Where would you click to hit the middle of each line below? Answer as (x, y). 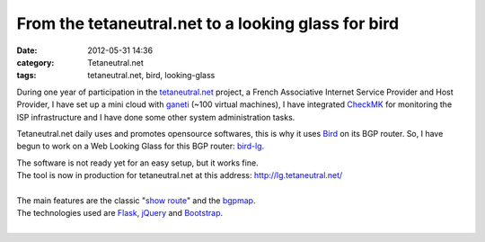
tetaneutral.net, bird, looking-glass (151, 76)
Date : (27, 50)
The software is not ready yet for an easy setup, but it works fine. (138, 163)
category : (35, 62)
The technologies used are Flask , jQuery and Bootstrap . (120, 213)
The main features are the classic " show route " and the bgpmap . (136, 200)
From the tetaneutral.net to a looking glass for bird (208, 23)
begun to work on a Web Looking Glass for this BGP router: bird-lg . (141, 146)
